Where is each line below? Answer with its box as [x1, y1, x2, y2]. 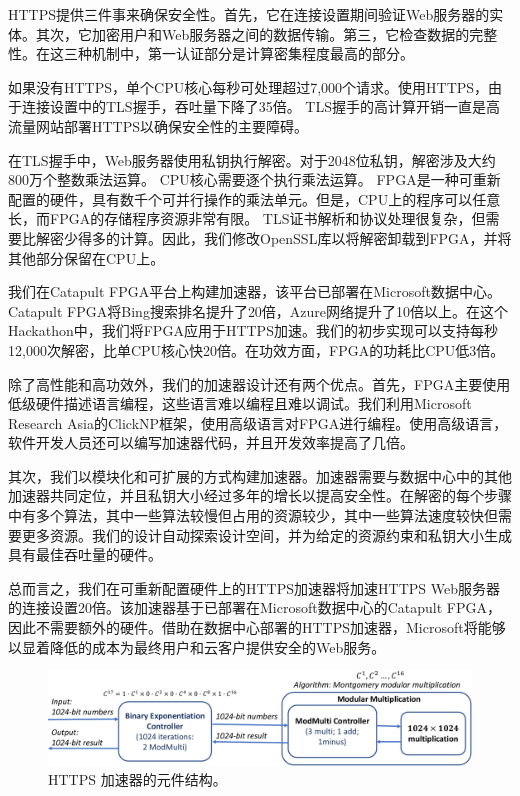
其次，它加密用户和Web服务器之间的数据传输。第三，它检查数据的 [35, 23, 470, 44]
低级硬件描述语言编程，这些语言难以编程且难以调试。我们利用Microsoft [8, 393, 472, 414]
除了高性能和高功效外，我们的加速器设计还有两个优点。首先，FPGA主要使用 [8, 373, 511, 394]
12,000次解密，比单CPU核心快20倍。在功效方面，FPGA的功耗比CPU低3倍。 [8, 339, 505, 360]
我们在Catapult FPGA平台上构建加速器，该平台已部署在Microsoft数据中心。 [8, 281, 501, 302]
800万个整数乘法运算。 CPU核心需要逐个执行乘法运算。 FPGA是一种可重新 [8, 169, 501, 190]
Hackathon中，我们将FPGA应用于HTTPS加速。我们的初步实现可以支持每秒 [8, 320, 498, 341]
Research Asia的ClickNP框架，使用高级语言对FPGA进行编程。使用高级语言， [8, 412, 508, 433]
